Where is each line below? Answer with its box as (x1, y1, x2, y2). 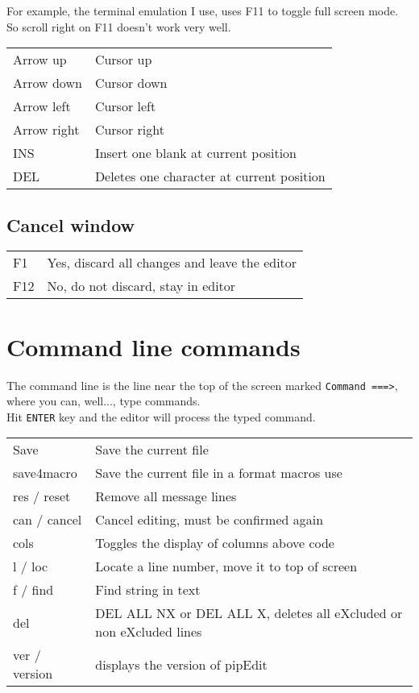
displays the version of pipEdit (95, 654, 268, 674)
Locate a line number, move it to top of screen (95, 557, 358, 576)
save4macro (13, 463, 77, 483)
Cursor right (94, 120, 164, 139)
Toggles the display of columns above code (95, 533, 334, 553)
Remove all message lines (95, 487, 237, 506)
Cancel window (6, 212, 135, 237)
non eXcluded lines (95, 622, 202, 641)
